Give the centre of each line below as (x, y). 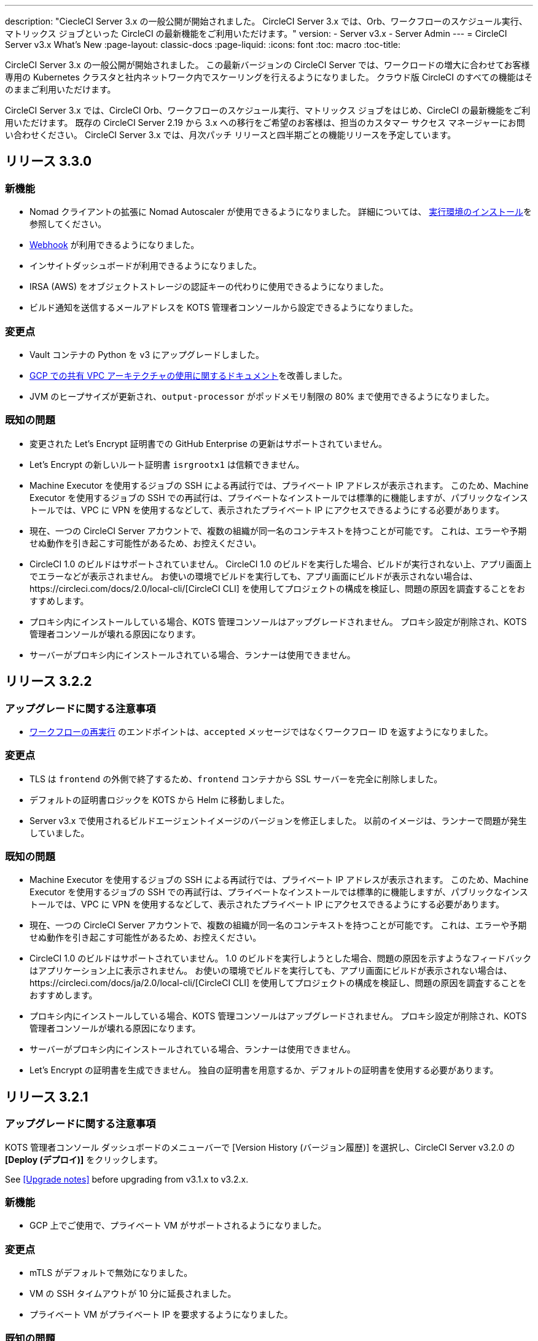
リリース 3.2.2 (49, 682)
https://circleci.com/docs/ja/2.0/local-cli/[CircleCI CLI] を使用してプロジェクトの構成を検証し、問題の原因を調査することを (278, 983)
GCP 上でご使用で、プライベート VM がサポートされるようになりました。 (178, 1226)
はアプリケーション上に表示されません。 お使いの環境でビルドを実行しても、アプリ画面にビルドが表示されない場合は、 (271, 971)
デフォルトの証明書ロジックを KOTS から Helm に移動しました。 (160, 799)
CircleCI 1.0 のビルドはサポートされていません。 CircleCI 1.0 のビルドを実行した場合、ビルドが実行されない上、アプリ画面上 (281, 564)
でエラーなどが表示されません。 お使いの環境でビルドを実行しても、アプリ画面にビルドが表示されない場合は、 (254, 576)
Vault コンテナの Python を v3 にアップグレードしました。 (147, 354)
